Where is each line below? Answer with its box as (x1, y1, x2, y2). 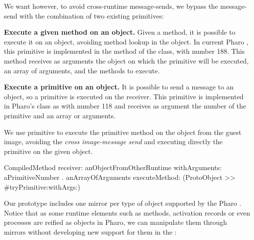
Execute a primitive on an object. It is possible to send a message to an (4, 82, 234, 92)
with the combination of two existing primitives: (19, 10, 164, 21)
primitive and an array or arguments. (4, 110, 115, 120)
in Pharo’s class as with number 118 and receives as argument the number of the (4, 101, 246, 111)
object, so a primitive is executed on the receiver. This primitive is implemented (4, 91, 244, 101)
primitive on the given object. (4, 146, 93, 156)
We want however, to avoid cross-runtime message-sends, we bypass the (4, 1, 218, 11)
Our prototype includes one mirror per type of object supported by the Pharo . (4, 198, 241, 208)
